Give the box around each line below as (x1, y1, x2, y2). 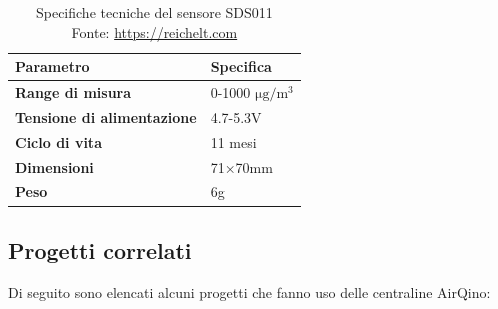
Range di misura (15, 82, 132, 103)
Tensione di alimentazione (15, 106, 197, 127)
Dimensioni (15, 156, 94, 177)
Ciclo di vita (15, 131, 102, 152)
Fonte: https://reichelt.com (71, 21, 238, 42)
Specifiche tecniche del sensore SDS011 (35, 2, 273, 22)
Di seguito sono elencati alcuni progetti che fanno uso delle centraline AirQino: (8, 281, 491, 302)
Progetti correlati (8, 234, 192, 265)
